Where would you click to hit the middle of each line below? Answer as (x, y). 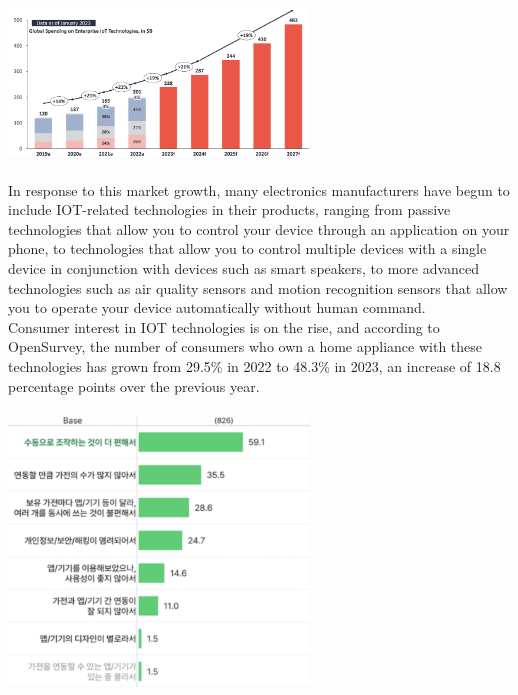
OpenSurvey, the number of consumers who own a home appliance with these (245, 346)
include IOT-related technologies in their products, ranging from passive (229, 209)
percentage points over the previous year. (134, 385)
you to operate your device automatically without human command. (217, 307)
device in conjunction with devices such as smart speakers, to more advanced (244, 268)
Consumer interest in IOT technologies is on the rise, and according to (224, 326)
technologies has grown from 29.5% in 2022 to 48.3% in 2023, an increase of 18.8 (254, 366)
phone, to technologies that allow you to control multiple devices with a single (247, 248)
